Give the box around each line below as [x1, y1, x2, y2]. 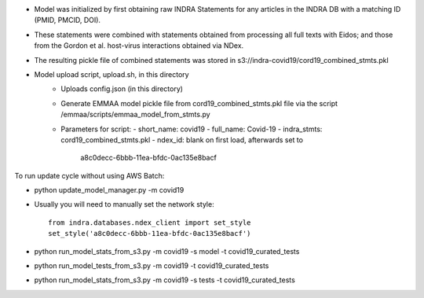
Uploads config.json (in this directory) [60, 84, 184, 94]
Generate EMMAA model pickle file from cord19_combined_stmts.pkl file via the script [60, 98, 338, 108]
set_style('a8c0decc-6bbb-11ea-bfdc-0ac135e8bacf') [48, 229, 251, 238]
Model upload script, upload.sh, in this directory [34, 69, 189, 79]
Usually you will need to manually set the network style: [34, 200, 215, 209]
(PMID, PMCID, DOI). [34, 16, 101, 25]
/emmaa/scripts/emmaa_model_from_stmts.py [60, 110, 211, 120]
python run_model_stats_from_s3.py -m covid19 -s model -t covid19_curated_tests [34, 246, 300, 256]
